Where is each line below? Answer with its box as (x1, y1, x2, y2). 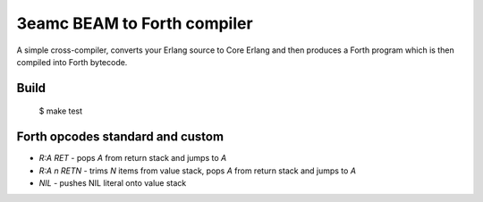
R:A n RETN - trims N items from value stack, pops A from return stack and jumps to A (38, 165, 357, 176)
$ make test (38, 105, 83, 116)
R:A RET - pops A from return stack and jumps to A (38, 153, 227, 164)
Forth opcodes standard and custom (16, 130, 224, 145)
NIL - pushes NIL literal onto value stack (38, 178, 187, 189)
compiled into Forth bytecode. (16, 56, 128, 67)
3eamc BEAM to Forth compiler (16, 13, 254, 33)
